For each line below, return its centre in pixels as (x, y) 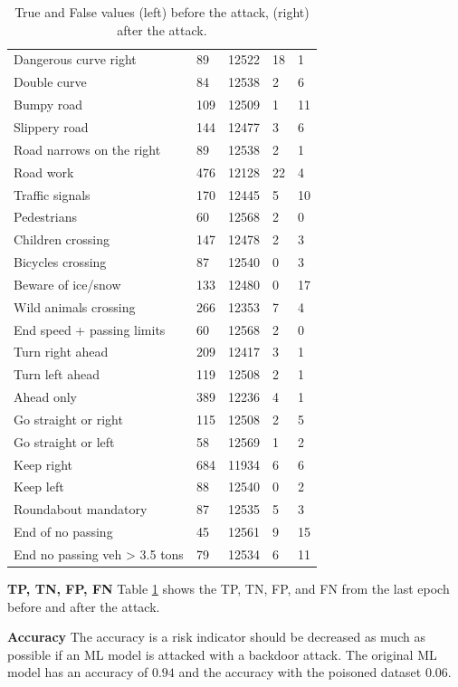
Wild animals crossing (75, 306)
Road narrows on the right (87, 149)
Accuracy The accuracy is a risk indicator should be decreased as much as (216, 637)
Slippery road (51, 126)
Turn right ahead (61, 352)
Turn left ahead (57, 374)
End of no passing (63, 532)
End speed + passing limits (90, 329)
